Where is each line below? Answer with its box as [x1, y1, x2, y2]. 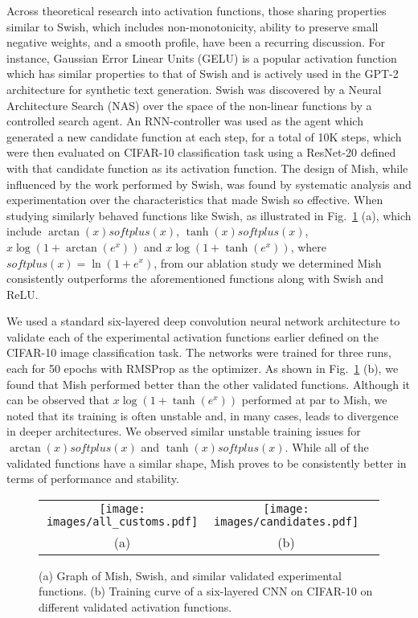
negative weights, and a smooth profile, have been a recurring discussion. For [6, 34, 385, 51]
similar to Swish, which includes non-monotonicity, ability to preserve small [6, 18, 379, 35]
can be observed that [6, 391, 110, 408]
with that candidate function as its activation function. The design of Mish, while [6, 159, 408, 176]
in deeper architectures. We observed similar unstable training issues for [6, 423, 361, 440]
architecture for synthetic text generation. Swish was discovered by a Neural [6, 80, 382, 97]
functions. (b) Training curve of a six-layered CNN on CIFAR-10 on [39, 583, 373, 600]
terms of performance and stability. [6, 470, 179, 487]
